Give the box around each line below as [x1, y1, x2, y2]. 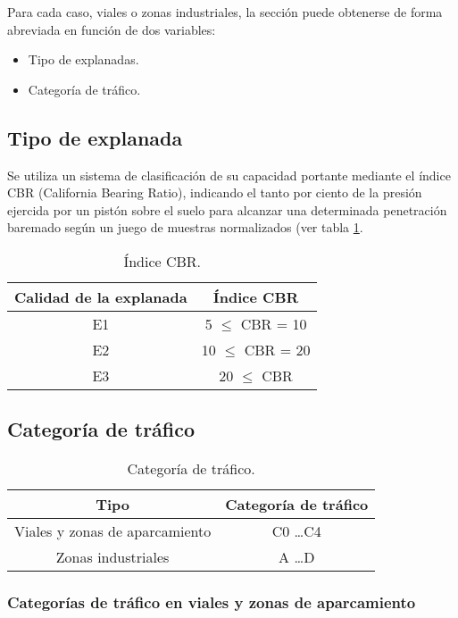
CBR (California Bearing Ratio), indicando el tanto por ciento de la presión [7, 183, 422, 202]
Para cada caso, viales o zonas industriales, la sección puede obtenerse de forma [7, 3, 443, 21]
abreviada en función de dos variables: [7, 20, 216, 38]
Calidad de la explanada [14, 286, 187, 307]
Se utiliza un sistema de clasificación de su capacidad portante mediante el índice [7, 165, 451, 184]
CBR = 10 [240, 313, 307, 334]
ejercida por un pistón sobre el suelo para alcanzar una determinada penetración [7, 200, 447, 219]
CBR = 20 [244, 338, 311, 360]
